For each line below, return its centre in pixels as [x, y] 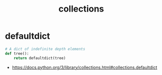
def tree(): [17, 53]
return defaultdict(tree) [40, 58]
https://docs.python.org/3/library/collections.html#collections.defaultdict [85, 67]
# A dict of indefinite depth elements [45, 49]
